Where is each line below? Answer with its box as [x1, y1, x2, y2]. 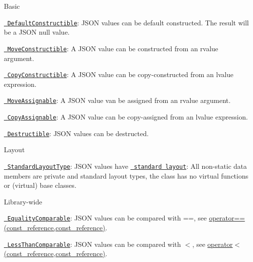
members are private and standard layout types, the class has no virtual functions [4, 170, 249, 181]
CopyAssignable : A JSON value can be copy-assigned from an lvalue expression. [7, 112, 248, 121]
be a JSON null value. [4, 27, 70, 37]
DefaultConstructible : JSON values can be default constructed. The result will [7, 17, 249, 27]
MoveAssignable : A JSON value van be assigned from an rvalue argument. [7, 95, 231, 105]
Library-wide [4, 196, 42, 206]
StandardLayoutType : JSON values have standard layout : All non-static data [7, 161, 247, 171]
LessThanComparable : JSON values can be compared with [7, 239, 181, 249]
